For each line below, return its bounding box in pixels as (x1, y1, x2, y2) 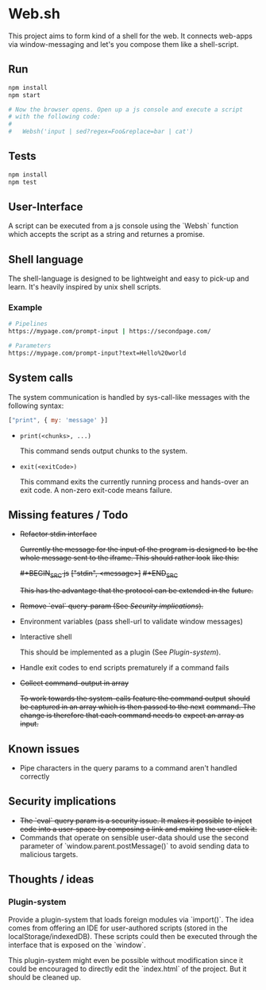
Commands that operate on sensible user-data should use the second (19, 833, 249, 842)
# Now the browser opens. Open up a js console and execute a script (8, 105, 244, 114)
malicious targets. (19, 849, 79, 859)
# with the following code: (8, 113, 102, 121)
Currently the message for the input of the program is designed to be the (19, 545, 258, 554)
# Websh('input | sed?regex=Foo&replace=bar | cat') (8, 128, 194, 136)
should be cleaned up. (8, 972, 82, 982)
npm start (8, 91, 41, 99)
